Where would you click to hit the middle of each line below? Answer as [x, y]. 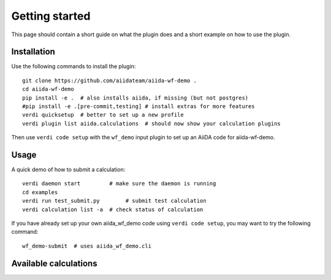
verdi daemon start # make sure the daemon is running [119, 184]
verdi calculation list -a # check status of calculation [113, 209]
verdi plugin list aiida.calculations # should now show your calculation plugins [152, 123]
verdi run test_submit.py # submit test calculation [114, 201]
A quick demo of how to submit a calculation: [68, 169]
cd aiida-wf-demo [48, 89]
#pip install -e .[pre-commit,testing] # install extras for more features [139, 107]
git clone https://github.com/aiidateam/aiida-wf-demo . [110, 80]
